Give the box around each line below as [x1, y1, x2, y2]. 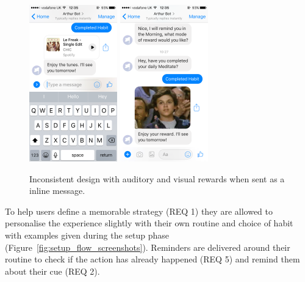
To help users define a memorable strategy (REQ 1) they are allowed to [5, 204, 273, 217]
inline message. [29, 184, 85, 197]
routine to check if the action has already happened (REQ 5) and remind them [5, 253, 300, 265]
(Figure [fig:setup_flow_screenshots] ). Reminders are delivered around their [5, 240, 290, 253]
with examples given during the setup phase [5, 228, 169, 241]
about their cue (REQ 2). [5, 264, 100, 277]
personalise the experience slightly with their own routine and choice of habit [5, 217, 293, 229]
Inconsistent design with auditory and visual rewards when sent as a [29, 172, 285, 185]
